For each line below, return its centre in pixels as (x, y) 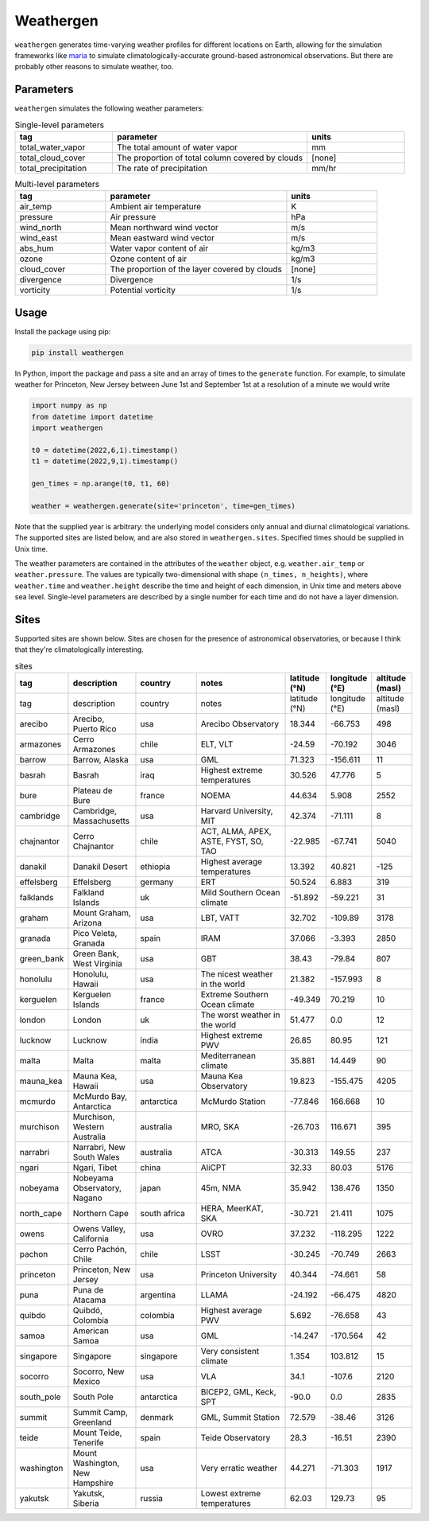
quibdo (33, 1316)
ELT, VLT (217, 744)
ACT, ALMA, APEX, (236, 832)
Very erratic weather (239, 1468)
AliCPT (213, 1168)
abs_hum (37, 248)
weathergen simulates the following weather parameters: (109, 108)
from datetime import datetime (93, 417)
